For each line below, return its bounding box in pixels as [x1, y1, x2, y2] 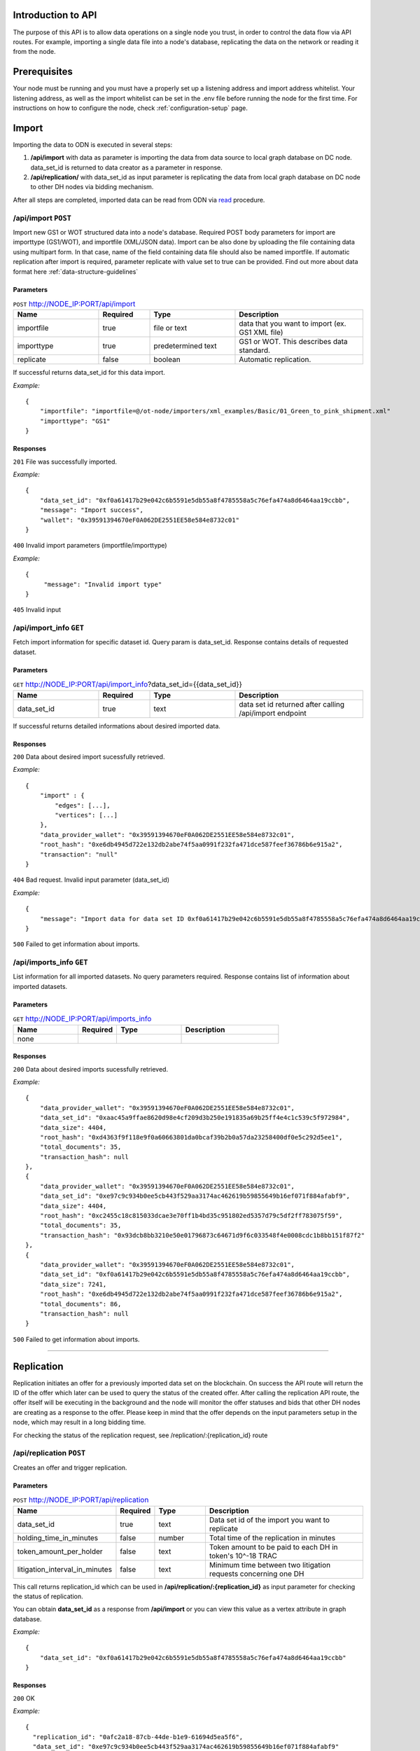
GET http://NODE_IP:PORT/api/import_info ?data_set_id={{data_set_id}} [13, 679, 243, 689]
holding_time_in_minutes [17, 1532, 99, 1542]
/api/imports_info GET [13, 957, 88, 967]
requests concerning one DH [209, 1569, 304, 1579]
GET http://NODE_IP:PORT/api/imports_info [13, 1014, 152, 1024]
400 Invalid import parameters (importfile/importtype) [13, 541, 167, 550]
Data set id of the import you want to [209, 1515, 330, 1525]
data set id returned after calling [239, 699, 345, 709]
